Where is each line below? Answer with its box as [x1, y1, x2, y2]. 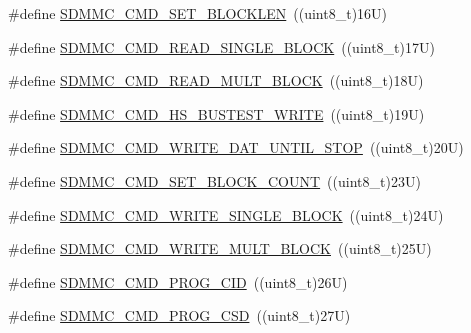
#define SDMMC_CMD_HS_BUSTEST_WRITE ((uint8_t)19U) [8, 103, 425, 124]
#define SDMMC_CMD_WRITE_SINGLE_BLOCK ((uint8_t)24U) [8, 204, 444, 225]
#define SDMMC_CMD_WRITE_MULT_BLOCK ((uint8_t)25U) [8, 238, 432, 259]
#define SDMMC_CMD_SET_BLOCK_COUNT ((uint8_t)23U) [8, 170, 421, 191]
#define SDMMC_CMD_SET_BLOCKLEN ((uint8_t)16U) [8, 3, 388, 23]
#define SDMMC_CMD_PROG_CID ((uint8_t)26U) [8, 271, 348, 292]
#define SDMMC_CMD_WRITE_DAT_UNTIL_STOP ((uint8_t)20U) [8, 137, 464, 158]
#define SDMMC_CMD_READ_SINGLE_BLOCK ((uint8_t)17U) [8, 36, 435, 57]
